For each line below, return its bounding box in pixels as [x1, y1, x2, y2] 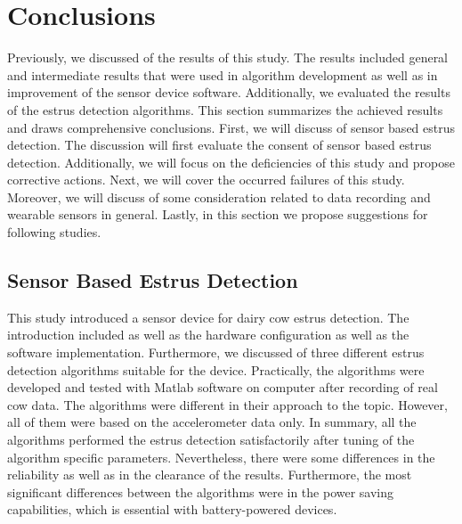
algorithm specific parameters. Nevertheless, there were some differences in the [7, 447, 435, 466]
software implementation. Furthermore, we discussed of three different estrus [7, 343, 425, 362]
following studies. [7, 223, 101, 242]
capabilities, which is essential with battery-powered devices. [7, 500, 337, 519]
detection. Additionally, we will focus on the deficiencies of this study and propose [7, 152, 455, 171]
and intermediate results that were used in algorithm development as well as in [7, 65, 438, 84]
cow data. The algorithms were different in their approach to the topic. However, [7, 395, 448, 413]
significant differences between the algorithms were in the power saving [7, 482, 394, 501]
